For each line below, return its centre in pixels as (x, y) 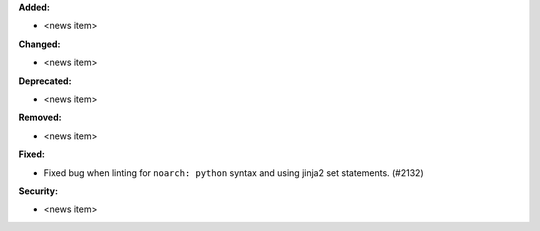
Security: (38, 191)
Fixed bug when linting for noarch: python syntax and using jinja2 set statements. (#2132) (233, 172)
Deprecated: (45, 81)
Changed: (39, 44)
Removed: (40, 117)
